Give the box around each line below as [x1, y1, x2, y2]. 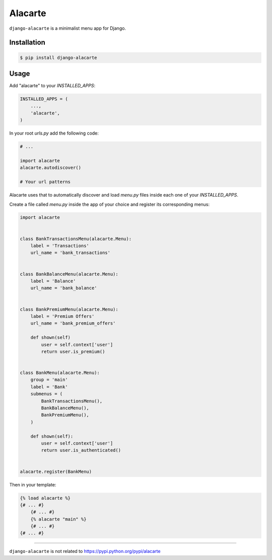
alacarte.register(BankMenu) [20, 469, 92, 474]
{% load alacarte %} [20, 495, 71, 501]
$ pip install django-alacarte [20, 54, 98, 60]
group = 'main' [30, 377, 68, 383]
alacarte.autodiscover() [20, 165, 82, 171]
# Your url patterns [20, 179, 71, 185]
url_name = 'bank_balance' [30, 285, 98, 291]
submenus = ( [30, 391, 63, 397]
